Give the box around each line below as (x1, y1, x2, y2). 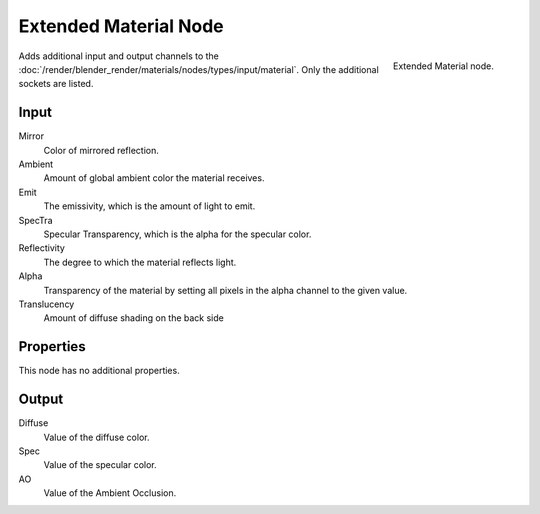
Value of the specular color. (43, 459, 157, 471)
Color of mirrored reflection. (43, 144, 160, 156)
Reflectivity (18, 242, 65, 254)
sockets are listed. (18, 78, 94, 90)
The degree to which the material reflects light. (43, 256, 237, 268)
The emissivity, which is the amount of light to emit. (43, 200, 256, 212)
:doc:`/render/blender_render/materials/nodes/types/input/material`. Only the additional (18, 63, 379, 75)
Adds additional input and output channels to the (18, 50, 220, 62)
